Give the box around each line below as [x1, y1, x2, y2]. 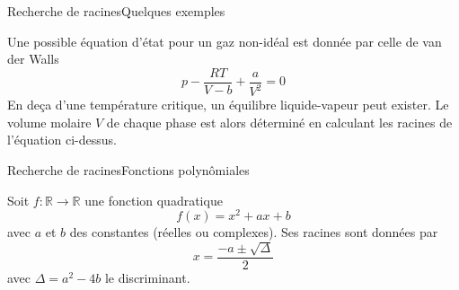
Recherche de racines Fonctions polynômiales [7, 160, 250, 179]
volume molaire [7, 112, 92, 131]
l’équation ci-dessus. [7, 130, 117, 149]
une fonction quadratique [84, 190, 223, 209]
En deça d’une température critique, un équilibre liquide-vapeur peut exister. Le [7, 95, 449, 114]
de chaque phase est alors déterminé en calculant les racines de [106, 112, 453, 131]
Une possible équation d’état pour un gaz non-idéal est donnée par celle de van [7, 31, 442, 50]
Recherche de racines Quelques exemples [7, 2, 225, 20]
